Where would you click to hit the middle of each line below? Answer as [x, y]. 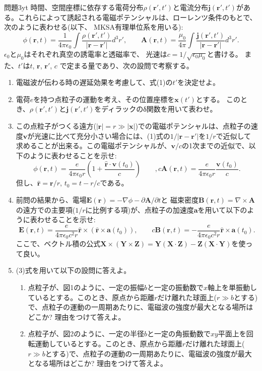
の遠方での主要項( [46, 209]
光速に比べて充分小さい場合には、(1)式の [102, 135]
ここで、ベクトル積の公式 [58, 244]
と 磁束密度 [180, 199]
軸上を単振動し [232, 287]
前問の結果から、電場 [51, 199]
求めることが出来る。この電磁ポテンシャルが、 [93, 146]
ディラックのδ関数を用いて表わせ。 [159, 109]
